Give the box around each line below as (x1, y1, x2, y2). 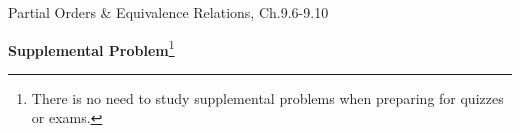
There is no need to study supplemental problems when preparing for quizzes (31, 87, 504, 108)
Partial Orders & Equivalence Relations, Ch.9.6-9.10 (8, 2, 329, 22)
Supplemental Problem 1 (8, 36, 175, 60)
